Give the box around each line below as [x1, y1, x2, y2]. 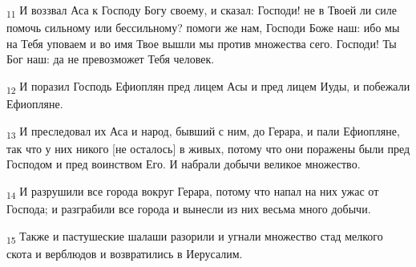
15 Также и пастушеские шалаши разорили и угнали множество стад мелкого [6, 227, 383, 246]
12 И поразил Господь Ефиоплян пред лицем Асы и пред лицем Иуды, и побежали [6, 77, 410, 96]
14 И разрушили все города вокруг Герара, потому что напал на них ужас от [6, 182, 379, 201]
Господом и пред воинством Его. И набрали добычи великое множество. [6, 156, 361, 172]
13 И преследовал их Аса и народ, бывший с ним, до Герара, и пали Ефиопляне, [6, 122, 400, 141]
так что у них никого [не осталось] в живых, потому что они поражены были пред [6, 140, 410, 156]
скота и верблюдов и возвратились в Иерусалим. [6, 245, 243, 261]
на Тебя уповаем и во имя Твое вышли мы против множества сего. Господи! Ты [6, 34, 397, 51]
